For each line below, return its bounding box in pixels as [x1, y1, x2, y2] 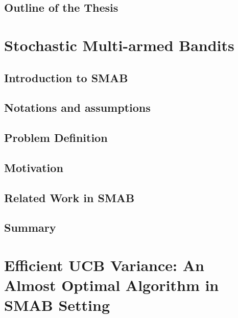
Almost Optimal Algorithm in [4, 275, 219, 296]
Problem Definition [4, 130, 108, 145]
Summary [4, 219, 56, 235]
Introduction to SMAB [4, 69, 128, 85]
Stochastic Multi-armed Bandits [4, 34, 234, 55]
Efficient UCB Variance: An [4, 255, 204, 276]
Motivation [4, 159, 63, 175]
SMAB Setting [4, 295, 110, 315]
